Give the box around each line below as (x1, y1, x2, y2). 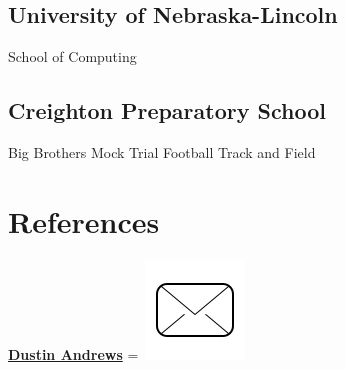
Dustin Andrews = (8, 343, 139, 364)
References (8, 200, 160, 241)
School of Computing (8, 46, 137, 67)
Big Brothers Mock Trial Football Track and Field (8, 142, 316, 162)
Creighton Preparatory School (8, 95, 326, 126)
